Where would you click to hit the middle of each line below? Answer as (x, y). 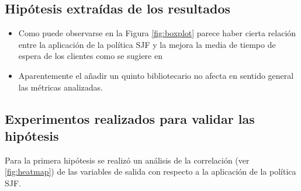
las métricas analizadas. (60, 87)
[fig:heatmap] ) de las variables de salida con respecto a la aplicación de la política (150, 171)
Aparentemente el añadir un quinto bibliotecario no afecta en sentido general (156, 75)
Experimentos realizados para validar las (130, 118)
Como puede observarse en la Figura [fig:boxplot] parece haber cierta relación (157, 33)
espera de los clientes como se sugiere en (90, 56)
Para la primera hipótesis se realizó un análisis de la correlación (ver (127, 160)
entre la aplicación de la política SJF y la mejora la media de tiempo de (147, 44)
